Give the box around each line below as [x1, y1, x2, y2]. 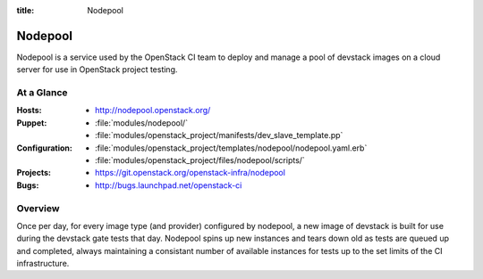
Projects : [16, 168, 51, 178]
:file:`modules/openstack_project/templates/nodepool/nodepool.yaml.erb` [95, 143, 368, 153]
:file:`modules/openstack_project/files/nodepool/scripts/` [95, 155, 306, 165]
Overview [16, 201, 60, 214]
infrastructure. [16, 258, 70, 269]
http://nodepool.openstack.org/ [95, 105, 211, 116]
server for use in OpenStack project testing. [16, 64, 178, 75]
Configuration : [16, 143, 73, 153]
